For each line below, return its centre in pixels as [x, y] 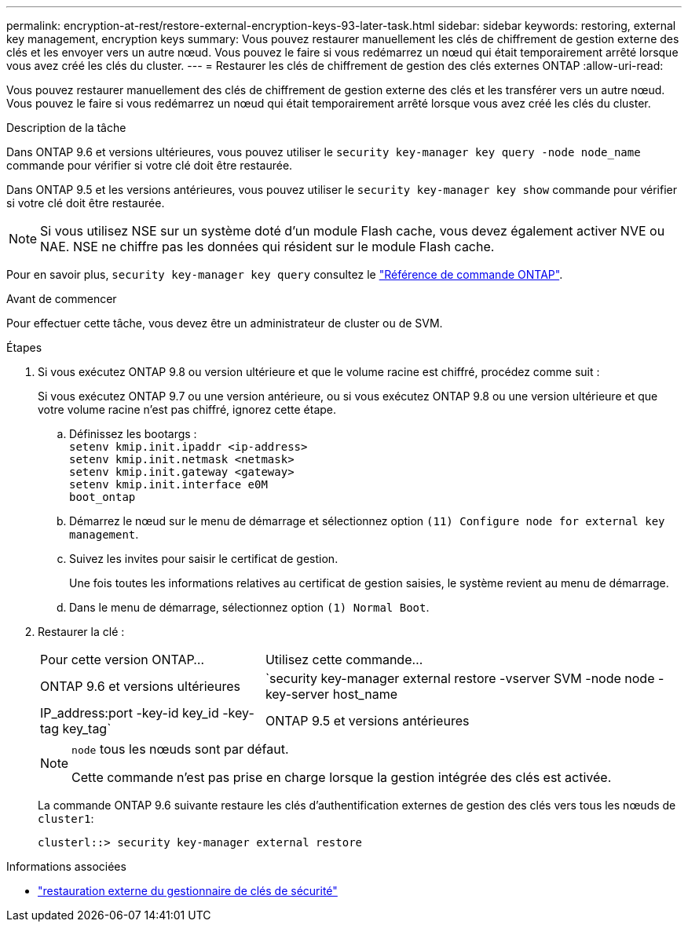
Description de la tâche [66, 128]
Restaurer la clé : [81, 632]
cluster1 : [66, 818]
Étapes [24, 347]
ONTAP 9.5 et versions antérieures [367, 721]
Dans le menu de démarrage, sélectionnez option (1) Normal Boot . [249, 607]
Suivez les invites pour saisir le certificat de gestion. [204, 559]
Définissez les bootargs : [133, 434]
